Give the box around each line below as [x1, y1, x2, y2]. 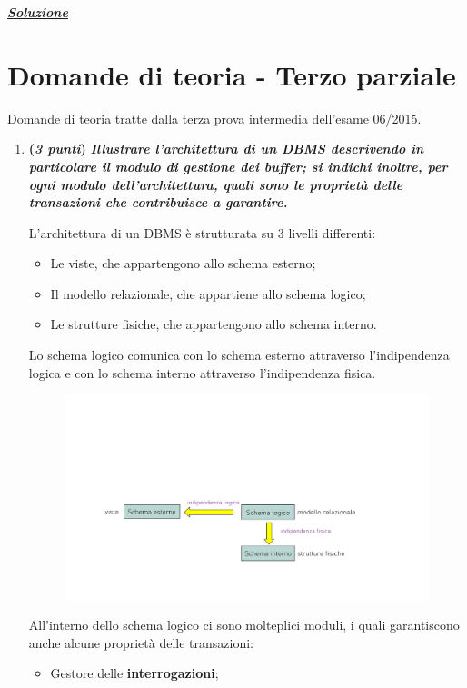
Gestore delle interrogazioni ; [50, 663, 219, 683]
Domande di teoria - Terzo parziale [7, 55, 456, 93]
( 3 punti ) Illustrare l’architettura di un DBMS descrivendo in [28, 139, 424, 158]
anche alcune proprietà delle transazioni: [28, 633, 253, 652]
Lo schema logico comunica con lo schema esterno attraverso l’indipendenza [28, 345, 450, 364]
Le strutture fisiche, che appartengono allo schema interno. [50, 314, 377, 334]
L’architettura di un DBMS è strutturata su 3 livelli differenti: [28, 223, 376, 242]
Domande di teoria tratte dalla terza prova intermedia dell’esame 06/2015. [7, 108, 422, 127]
